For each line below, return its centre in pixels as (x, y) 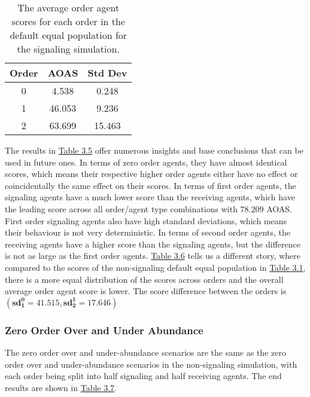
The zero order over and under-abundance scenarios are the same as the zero (145, 352)
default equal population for (69, 35)
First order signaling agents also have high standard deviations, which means (146, 220)
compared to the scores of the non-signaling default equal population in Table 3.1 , (155, 267)
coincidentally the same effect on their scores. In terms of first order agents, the (151, 185)
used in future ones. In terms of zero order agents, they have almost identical (146, 162)
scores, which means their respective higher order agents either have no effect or (151, 174)
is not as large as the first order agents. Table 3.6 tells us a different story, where (153, 256)
